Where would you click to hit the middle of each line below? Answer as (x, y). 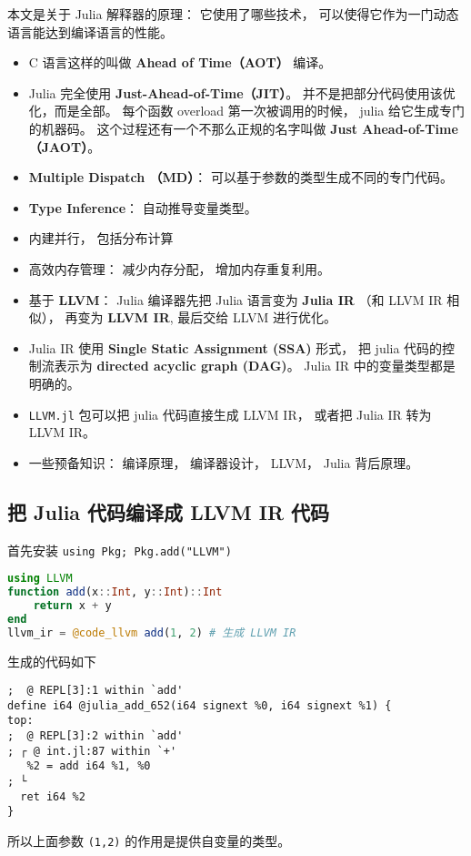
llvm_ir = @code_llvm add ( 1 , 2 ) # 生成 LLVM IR (152, 632)
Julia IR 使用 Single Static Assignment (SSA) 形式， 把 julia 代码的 (235, 347)
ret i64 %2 (53, 796)
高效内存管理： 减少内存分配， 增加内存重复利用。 (180, 268)
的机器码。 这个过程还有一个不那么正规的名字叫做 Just (193, 128)
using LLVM (40, 579)
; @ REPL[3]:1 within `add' (95, 691)
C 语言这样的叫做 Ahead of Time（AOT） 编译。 (180, 62)
